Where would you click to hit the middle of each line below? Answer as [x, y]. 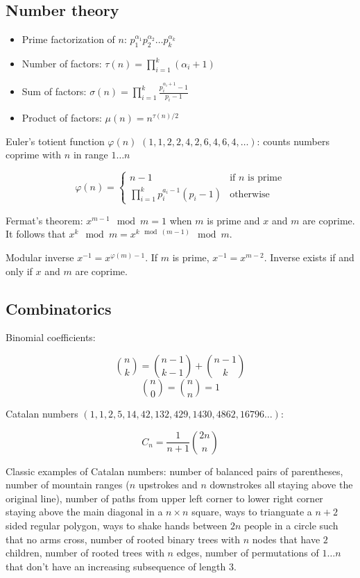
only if [19, 271]
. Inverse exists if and [309, 257]
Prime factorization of [68, 39]
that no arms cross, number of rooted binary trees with [123, 539]
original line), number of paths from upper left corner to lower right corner [164, 498]
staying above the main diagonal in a [84, 512]
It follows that [36, 234]
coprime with [34, 155]
